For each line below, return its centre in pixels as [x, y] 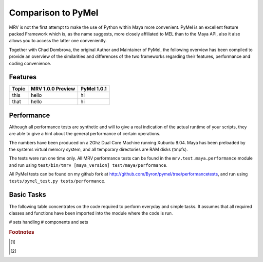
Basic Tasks [28, 195]
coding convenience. [30, 63]
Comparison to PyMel [54, 13]
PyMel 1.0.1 [94, 89]
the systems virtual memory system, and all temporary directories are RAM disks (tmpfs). [98, 149]
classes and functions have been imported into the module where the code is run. [91, 213]
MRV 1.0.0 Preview [53, 89]
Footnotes [22, 232]
